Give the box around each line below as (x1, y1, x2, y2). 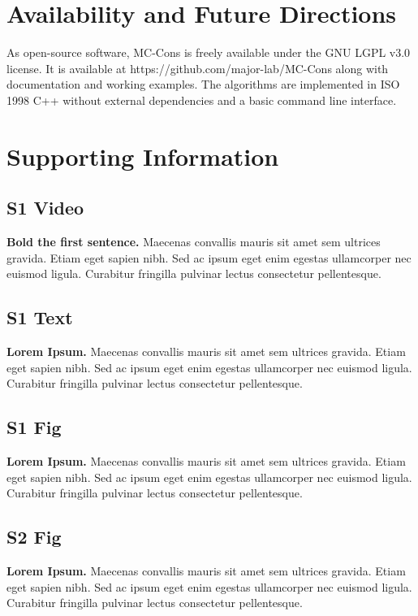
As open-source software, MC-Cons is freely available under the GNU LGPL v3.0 (6, 44, 411, 61)
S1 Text (6, 305, 73, 330)
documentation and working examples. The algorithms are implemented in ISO (6, 76, 400, 93)
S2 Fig (6, 524, 62, 549)
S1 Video (6, 195, 84, 220)
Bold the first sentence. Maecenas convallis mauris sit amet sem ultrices (6, 233, 381, 250)
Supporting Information (6, 139, 279, 172)
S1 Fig (6, 414, 62, 440)
